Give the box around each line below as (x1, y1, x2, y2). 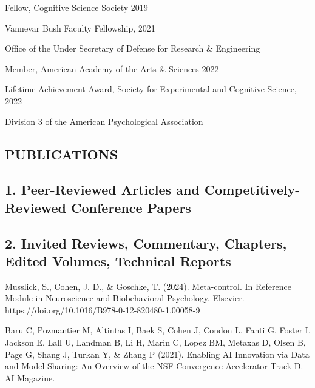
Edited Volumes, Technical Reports (5, 251, 231, 270)
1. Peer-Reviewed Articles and (5, 180, 200, 199)
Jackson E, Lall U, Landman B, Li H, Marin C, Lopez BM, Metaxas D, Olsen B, (5, 336, 306, 349)
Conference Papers (71, 198, 191, 216)
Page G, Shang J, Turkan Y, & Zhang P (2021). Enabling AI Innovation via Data (5, 347, 310, 360)
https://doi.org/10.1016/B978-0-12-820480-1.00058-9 (5, 303, 200, 316)
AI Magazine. (5, 371, 55, 384)
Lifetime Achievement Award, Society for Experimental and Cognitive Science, (5, 82, 297, 95)
